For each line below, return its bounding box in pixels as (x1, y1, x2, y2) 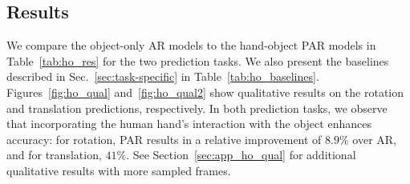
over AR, (352, 130, 396, 147)
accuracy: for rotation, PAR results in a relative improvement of (6, 130, 322, 147)
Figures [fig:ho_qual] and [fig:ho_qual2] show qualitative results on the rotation (6, 83, 404, 100)
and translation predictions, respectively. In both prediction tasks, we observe (6, 99, 388, 116)
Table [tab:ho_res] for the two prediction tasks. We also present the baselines (6, 52, 389, 69)
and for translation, (6, 146, 102, 163)
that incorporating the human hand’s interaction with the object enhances (6, 115, 371, 132)
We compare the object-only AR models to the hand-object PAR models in (6, 37, 376, 54)
